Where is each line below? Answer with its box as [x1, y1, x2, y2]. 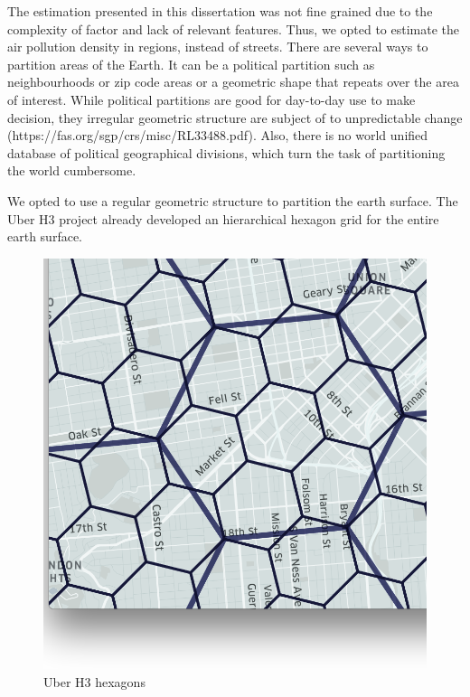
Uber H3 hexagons [43, 672, 146, 691]
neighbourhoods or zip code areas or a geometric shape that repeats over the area [7, 72, 459, 91]
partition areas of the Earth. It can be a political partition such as [7, 54, 375, 73]
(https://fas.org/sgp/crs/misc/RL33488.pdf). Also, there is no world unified [7, 126, 428, 145]
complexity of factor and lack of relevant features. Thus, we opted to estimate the [7, 19, 460, 38]
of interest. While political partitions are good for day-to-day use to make [7, 89, 416, 108]
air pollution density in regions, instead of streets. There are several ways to [7, 37, 428, 56]
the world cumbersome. [7, 161, 136, 180]
